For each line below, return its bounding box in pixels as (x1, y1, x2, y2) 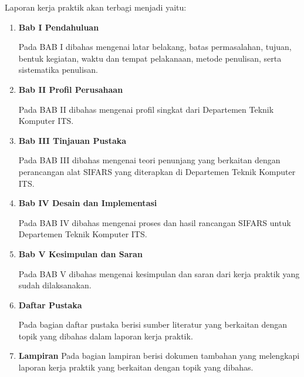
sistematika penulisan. (18, 63, 98, 76)
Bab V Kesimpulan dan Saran (18, 247, 143, 260)
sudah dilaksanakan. (18, 279, 92, 291)
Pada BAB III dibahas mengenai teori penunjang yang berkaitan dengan (18, 154, 281, 166)
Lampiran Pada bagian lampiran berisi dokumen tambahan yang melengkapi (18, 349, 300, 362)
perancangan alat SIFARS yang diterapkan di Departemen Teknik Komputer (18, 165, 296, 177)
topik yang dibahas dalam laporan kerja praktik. (18, 329, 193, 342)
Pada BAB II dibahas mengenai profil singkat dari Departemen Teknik (18, 103, 274, 115)
